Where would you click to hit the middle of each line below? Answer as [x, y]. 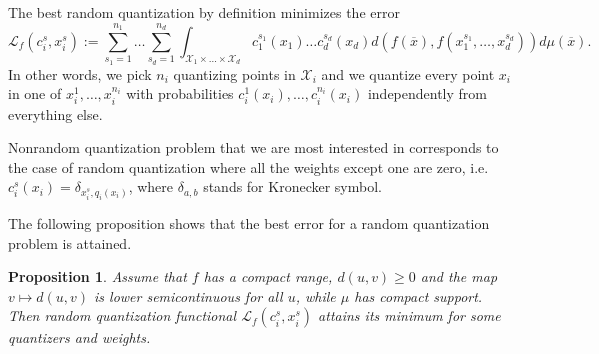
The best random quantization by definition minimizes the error [204, 12]
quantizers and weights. [79, 337]
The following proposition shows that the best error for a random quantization [249, 222]
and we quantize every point [408, 73]
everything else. [55, 113]
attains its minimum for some [409, 315]
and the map [459, 276]
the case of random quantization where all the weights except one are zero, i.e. [248, 166]
